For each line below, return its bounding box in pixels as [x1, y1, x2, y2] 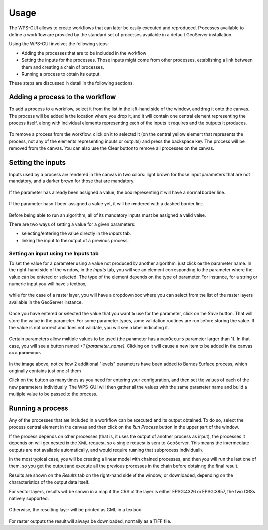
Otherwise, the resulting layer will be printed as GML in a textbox [9, 507, 141, 513]
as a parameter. [9, 350, 42, 355]
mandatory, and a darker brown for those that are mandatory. [9, 178, 134, 184]
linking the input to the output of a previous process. [21, 237, 129, 243]
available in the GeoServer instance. [9, 299, 83, 305]
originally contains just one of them [9, 368, 81, 374]
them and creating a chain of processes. [21, 64, 104, 70]
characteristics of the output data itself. [9, 479, 90, 485]
